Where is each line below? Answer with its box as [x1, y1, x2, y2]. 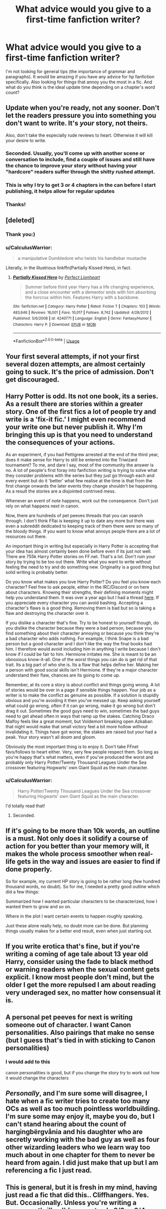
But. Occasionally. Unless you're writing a [5, 1198, 137, 1207]
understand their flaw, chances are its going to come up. [5, 672, 120, 678]
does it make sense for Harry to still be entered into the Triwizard [5, 457, 137, 462]
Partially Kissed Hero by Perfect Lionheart [12, 275, 100, 281]
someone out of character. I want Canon [5, 1021, 131, 1029]
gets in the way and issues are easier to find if [17, 857, 161, 866]
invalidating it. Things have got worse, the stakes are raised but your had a [5, 729, 157, 735]
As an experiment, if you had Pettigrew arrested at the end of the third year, [5, 451, 159, 457]
